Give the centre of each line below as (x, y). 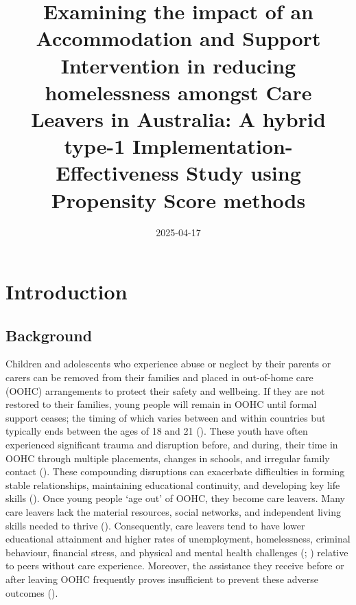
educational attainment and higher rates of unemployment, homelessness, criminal (178, 539)
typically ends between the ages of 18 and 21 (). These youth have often (157, 431)
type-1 (95, 146)
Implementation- (213, 146)
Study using (244, 173)
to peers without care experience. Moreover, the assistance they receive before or (175, 566)
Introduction (67, 292)
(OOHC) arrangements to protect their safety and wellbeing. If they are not (165, 390)
